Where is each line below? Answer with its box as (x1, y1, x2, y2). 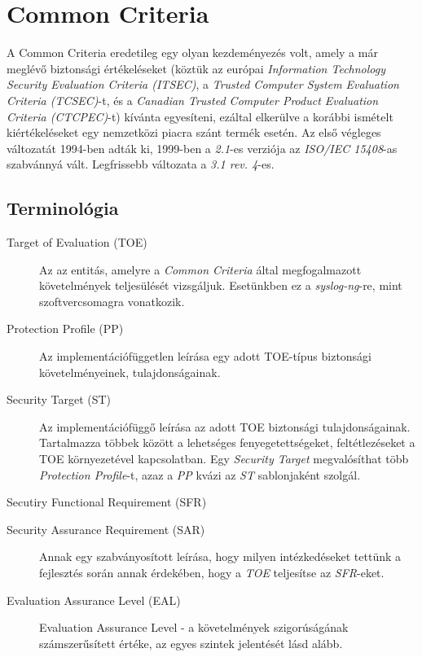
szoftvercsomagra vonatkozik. (39, 292, 185, 309)
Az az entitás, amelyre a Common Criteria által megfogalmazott (39, 261, 362, 278)
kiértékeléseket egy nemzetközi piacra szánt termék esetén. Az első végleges (7, 124, 381, 141)
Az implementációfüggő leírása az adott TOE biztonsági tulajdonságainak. (39, 418, 411, 435)
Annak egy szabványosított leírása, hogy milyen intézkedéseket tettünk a (39, 548, 402, 565)
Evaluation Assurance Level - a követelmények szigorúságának (39, 619, 349, 636)
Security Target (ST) (7, 391, 112, 408)
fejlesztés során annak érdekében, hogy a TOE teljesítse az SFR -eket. (39, 563, 385, 580)
